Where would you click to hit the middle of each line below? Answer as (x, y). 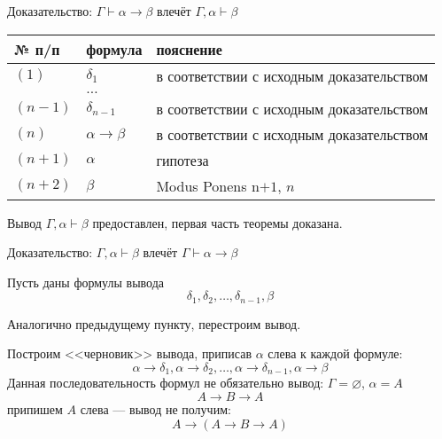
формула (114, 49)
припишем (35, 409)
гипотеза (182, 160)
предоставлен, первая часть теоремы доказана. (217, 222)
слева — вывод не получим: (155, 409)
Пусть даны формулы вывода (86, 282)
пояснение (189, 49)
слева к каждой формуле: (335, 353)
